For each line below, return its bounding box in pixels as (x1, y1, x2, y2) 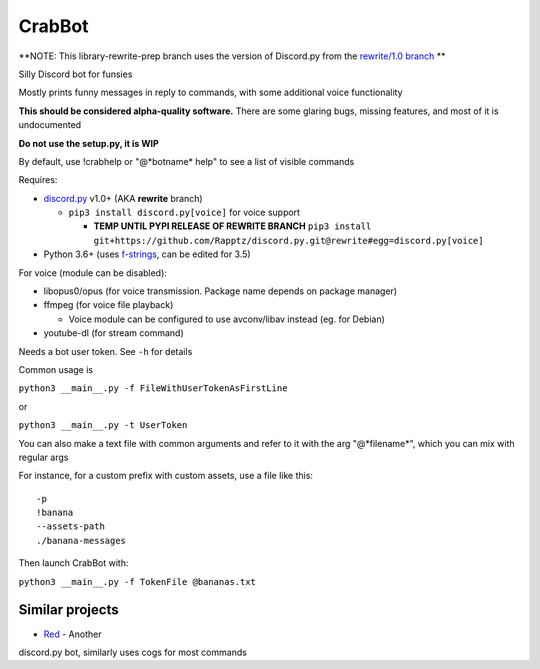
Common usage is (18, 363, 94, 375)
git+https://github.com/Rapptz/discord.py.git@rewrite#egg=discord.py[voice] (93, 235, 484, 246)
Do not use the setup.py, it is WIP (18, 137, 159, 149)
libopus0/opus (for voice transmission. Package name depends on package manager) (43, 285, 398, 297)
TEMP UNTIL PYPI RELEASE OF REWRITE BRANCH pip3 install (93, 220, 372, 232)
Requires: (18, 174, 58, 186)
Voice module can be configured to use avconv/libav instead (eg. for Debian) (68, 313, 385, 325)
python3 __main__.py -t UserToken (18, 420, 188, 431)
